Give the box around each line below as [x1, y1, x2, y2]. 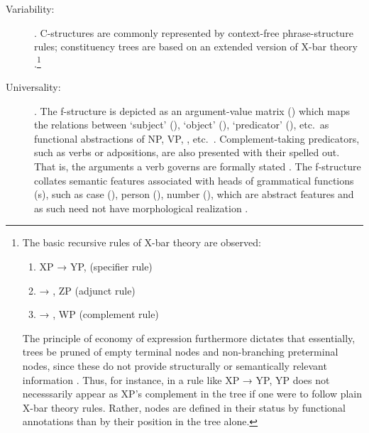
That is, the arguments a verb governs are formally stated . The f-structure [34, 159, 361, 173]
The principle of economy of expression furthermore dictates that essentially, [22, 330, 356, 345]
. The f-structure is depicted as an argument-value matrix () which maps [34, 103, 350, 118]
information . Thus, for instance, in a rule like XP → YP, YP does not [22, 372, 330, 387]
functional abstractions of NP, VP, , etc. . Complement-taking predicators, [34, 131, 360, 146]
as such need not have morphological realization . [34, 200, 248, 215]
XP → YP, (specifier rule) [39, 258, 153, 273]
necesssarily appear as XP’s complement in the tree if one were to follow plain [22, 386, 363, 401]
